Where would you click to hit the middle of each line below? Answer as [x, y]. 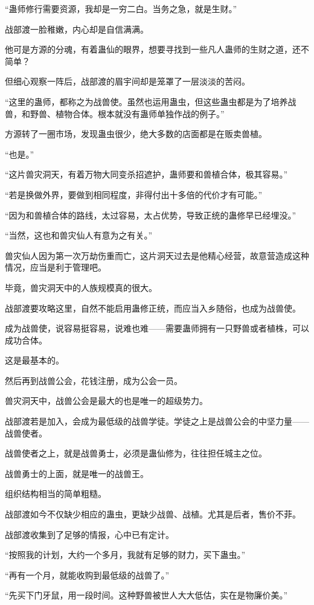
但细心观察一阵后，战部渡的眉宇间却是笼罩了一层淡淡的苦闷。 [127, 81]
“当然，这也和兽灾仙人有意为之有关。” [79, 235]
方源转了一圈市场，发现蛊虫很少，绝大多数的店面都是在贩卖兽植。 [136, 134]
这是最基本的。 [34, 360]
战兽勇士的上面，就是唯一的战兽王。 [77, 473]
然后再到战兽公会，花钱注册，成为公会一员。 [94, 380]
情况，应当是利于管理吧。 [56, 267]
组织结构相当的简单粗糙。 [56, 494]
